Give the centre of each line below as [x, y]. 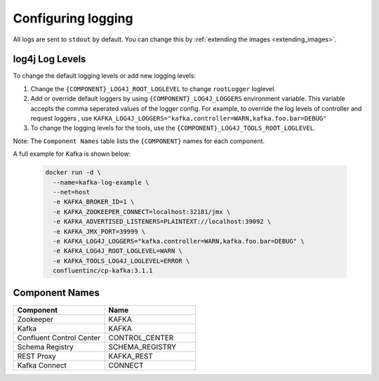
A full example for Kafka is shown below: [72, 154]
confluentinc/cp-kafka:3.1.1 [103, 271]
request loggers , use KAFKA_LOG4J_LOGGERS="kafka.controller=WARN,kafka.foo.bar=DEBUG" [179, 119]
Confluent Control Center [59, 337]
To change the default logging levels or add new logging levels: [105, 76]
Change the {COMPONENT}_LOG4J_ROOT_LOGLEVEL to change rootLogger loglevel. [153, 88]
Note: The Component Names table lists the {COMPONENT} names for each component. [139, 141]
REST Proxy [36, 356]
